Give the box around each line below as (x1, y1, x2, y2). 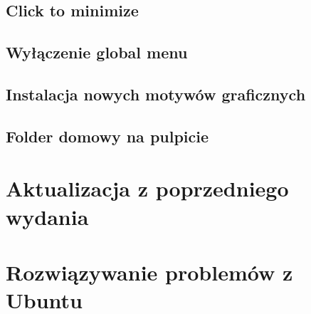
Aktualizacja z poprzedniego (6, 174, 289, 203)
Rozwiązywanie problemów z (6, 257, 293, 286)
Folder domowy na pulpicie (6, 125, 209, 147)
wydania (6, 202, 89, 231)
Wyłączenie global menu (6, 41, 188, 63)
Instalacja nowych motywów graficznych (6, 83, 306, 105)
